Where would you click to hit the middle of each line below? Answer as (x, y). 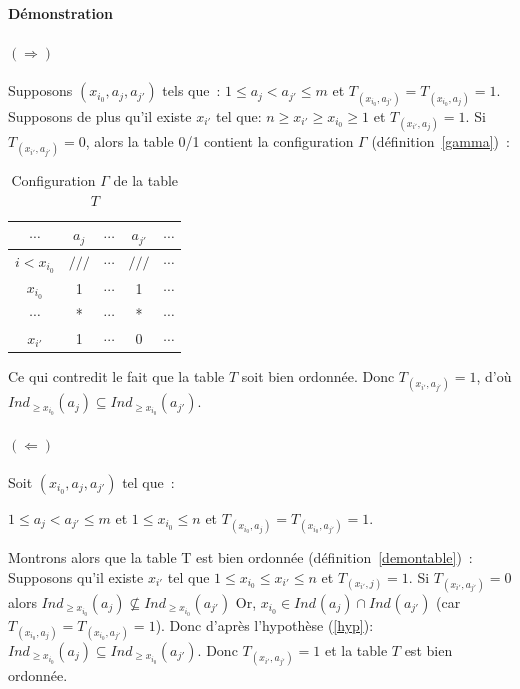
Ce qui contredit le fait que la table (116, 376)
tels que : (191, 90)
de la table (146, 179)
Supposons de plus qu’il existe (100, 115)
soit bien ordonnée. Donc (318, 376)
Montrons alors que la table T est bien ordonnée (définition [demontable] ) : (240, 556)
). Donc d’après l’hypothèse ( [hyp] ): (264, 624)
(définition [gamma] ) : (440, 140)
